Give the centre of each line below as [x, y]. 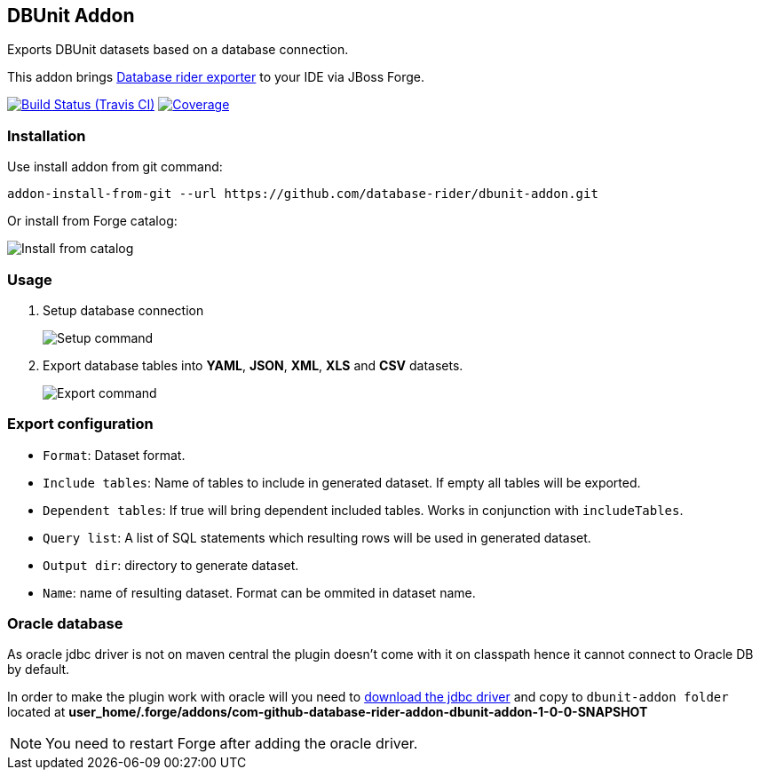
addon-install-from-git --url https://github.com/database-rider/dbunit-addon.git [303, 194]
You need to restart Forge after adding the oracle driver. [232, 744]
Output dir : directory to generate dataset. [171, 565]
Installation [47, 135]
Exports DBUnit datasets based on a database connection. [178, 50]
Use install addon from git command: [115, 167]
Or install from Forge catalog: [92, 221]
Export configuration [80, 424]
